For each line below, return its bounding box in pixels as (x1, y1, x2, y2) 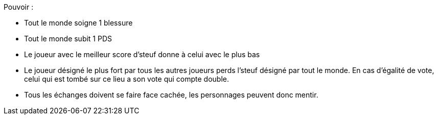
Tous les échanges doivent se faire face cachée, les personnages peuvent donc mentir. (24, 90, 318, 99)
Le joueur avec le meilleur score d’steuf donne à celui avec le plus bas (24, 50, 260, 59)
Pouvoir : (4, 3, 34, 11)
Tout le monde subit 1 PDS (24, 34, 112, 43)
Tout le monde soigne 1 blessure (24, 18, 133, 27)
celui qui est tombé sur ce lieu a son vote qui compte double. (24, 75, 229, 83)
